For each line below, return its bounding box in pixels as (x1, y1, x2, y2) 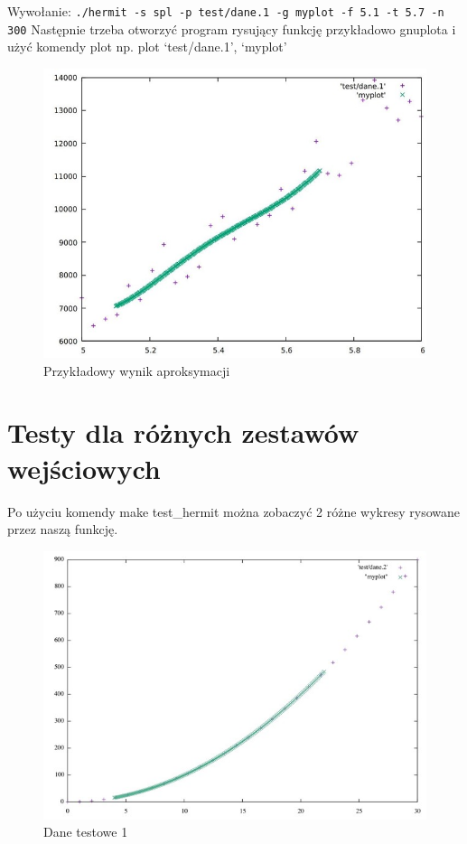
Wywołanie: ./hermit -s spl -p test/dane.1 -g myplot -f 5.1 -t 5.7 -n (7, 2, 444, 20)
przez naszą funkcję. (7, 520, 118, 539)
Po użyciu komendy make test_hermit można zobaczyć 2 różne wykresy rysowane (7, 502, 461, 520)
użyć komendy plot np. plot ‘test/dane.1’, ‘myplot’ (7, 37, 287, 56)
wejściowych (7, 449, 161, 486)
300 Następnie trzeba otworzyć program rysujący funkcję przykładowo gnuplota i (7, 19, 456, 38)
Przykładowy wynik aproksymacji (43, 361, 230, 380)
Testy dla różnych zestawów (7, 414, 360, 451)
